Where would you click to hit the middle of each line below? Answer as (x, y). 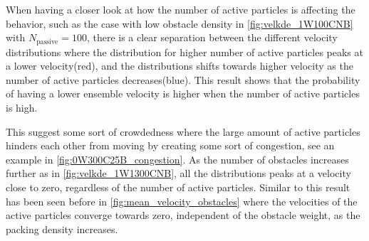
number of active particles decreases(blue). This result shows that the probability (183, 79)
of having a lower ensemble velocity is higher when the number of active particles (183, 93)
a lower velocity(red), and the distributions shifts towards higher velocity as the (180, 66)
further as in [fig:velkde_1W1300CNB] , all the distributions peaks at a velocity (178, 173)
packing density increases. (62, 229)
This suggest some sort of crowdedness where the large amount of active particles (183, 131)
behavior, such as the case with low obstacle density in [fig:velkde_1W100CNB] (180, 23)
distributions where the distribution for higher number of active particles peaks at (184, 52)
